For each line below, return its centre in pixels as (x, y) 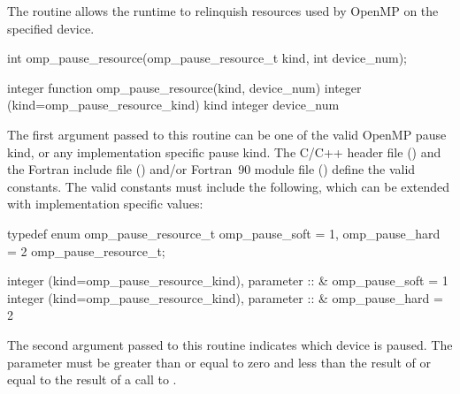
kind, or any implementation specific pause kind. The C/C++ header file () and (224, 152)
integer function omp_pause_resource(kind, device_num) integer (184, 87)
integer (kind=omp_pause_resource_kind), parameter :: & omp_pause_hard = (225, 297)
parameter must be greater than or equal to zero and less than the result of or (219, 362)
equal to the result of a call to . (92, 379)
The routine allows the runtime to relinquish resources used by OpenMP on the (223, 11)
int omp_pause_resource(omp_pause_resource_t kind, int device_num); (207, 58)
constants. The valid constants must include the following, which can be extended (229, 186)
